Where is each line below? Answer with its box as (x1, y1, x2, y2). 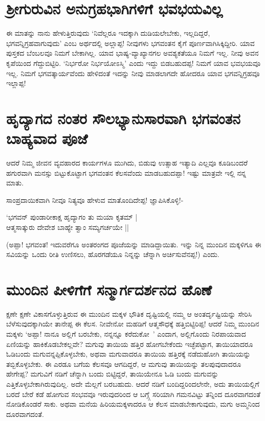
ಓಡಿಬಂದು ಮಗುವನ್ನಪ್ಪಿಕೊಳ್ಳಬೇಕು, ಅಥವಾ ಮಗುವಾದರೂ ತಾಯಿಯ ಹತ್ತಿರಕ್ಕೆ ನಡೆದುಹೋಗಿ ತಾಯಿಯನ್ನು (6, 348, 251, 359)
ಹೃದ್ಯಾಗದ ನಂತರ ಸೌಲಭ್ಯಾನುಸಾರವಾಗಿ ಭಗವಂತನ (6, 107, 240, 128)
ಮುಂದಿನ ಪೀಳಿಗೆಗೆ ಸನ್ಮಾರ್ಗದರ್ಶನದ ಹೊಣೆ (6, 278, 212, 299)
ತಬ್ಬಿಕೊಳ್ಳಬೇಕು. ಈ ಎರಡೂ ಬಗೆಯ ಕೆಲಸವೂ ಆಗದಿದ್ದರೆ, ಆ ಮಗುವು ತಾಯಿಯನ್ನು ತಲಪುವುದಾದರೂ (6, 358, 241, 369)
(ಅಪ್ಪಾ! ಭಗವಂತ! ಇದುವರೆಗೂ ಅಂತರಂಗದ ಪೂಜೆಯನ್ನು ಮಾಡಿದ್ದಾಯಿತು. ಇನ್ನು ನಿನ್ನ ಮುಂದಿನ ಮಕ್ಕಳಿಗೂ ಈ (6, 239, 261, 249)
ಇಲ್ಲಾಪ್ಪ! (6, 78, 26, 88)
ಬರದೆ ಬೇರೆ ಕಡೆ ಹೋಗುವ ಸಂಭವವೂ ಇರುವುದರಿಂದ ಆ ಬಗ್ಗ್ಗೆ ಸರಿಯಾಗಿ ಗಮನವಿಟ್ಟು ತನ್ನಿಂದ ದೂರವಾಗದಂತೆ (6, 388, 261, 399)
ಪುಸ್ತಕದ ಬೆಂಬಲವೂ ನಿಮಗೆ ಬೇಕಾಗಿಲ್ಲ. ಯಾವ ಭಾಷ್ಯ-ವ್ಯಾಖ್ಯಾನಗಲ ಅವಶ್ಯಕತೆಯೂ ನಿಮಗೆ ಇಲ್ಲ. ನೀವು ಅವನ (6, 48, 259, 58)
